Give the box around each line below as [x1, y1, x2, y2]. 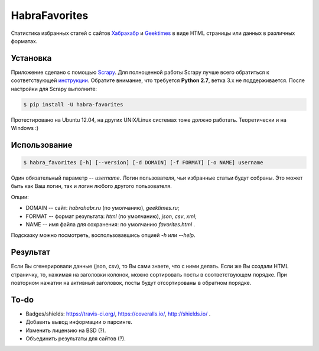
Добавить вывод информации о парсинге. [25, 318, 132, 326]
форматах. [11, 37, 38, 44]
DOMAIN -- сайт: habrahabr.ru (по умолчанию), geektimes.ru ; [25, 204, 180, 212]
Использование [11, 139, 73, 150]
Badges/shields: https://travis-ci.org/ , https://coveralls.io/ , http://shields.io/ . [25, 310, 211, 317]
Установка [11, 53, 52, 63]
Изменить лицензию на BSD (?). [25, 327, 106, 334]
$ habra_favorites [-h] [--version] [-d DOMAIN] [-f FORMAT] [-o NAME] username [23, 159, 263, 165]
